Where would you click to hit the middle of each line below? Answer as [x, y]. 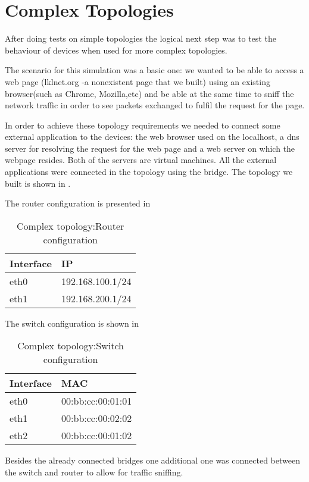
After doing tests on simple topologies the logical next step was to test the [141, 38]
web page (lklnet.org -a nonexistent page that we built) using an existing [138, 81]
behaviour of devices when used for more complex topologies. [116, 50]
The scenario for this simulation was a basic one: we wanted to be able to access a [154, 70]
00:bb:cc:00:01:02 [97, 436]
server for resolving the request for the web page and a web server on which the [150, 148]
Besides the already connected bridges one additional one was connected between [152, 460]
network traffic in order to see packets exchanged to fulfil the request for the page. [155, 105]
